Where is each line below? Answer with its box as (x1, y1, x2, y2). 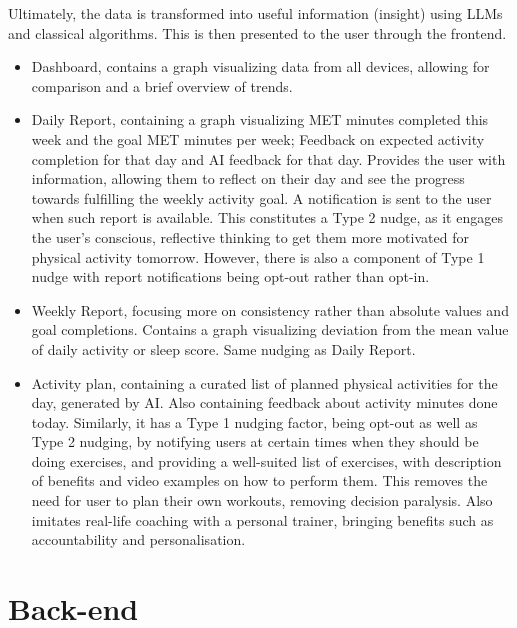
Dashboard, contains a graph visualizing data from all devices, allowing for (31, 56, 490, 77)
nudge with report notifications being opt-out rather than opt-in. (31, 266, 430, 287)
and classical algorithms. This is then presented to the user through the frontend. (8, 22, 507, 43)
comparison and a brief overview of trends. (31, 75, 293, 96)
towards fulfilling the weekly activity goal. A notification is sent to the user (31, 187, 492, 208)
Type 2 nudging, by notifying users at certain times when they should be (31, 431, 479, 452)
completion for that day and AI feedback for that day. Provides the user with (31, 148, 506, 169)
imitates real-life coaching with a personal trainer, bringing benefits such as (31, 509, 494, 530)
